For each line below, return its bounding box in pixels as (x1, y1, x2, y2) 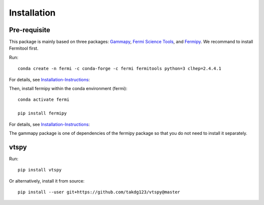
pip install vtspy (18, 167, 62, 173)
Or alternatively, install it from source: (9, 178, 85, 184)
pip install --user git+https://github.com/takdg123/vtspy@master (18, 189, 180, 195)
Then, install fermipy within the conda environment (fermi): (9, 86, 128, 92)
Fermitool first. (9, 45, 39, 51)
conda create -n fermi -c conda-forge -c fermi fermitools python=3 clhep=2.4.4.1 (18, 66, 221, 72)
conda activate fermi (18, 97, 69, 102)
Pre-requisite (9, 26, 50, 34)
